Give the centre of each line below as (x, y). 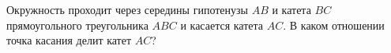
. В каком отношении (334, 25)
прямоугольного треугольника (77, 25)
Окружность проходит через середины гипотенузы (127, 9)
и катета (291, 9)
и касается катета (222, 25)
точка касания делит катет (69, 40)
